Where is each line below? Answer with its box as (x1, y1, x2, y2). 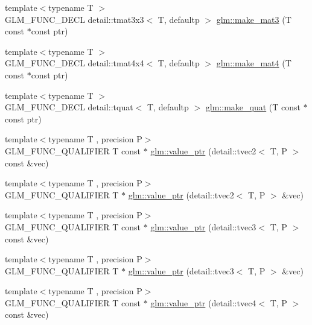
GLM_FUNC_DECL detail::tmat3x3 (5, 13, 144, 25)
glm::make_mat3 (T (216, 13, 291, 25)
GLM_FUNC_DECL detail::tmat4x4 (5, 57, 144, 69)
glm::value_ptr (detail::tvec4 (150, 296, 256, 309)
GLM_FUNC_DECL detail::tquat (5, 101, 133, 113)
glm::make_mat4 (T (216, 57, 291, 69)
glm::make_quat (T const (205, 101, 301, 113)
